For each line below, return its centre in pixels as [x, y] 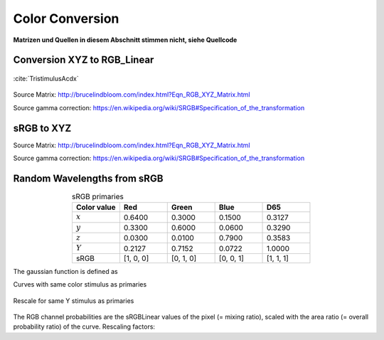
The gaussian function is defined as [65, 271]
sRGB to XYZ [42, 128]
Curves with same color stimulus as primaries [80, 285]
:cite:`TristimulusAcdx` [46, 78]
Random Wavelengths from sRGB [88, 178]
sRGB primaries [98, 197]
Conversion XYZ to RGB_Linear [84, 60]
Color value [96, 208]
